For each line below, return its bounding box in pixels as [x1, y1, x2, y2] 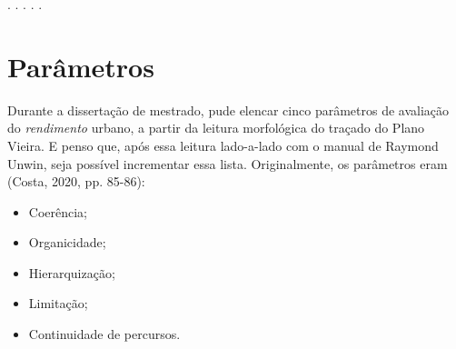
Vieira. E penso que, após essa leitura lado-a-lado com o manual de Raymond [7, 135, 439, 155]
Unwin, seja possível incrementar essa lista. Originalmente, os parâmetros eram [7, 154, 448, 173]
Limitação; [28, 294, 88, 313]
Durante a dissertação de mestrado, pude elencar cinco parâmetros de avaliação [7, 100, 450, 119]
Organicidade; [28, 233, 106, 252]
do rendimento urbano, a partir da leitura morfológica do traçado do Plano [7, 118, 425, 137]
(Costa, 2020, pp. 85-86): [7, 172, 145, 191]
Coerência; [28, 202, 88, 221]
